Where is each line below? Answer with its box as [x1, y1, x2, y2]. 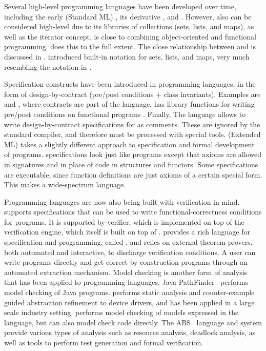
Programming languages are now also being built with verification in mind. [4, 196, 240, 207]
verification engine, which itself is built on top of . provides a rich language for [4, 226, 250, 237]
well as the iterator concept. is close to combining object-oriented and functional [4, 31, 256, 42]
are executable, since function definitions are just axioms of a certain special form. [4, 169, 262, 180]
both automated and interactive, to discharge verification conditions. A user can [4, 246, 256, 257]
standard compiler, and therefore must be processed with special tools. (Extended [4, 129, 261, 140]
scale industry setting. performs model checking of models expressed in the [4, 307, 239, 318]
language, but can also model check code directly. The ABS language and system [4, 317, 262, 327]
